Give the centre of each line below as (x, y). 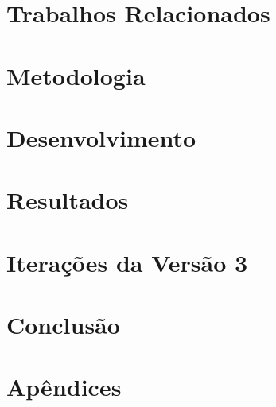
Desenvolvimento (101, 137)
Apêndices (64, 387)
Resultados (68, 200)
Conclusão (63, 325)
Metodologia (76, 75)
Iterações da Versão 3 (127, 262)
